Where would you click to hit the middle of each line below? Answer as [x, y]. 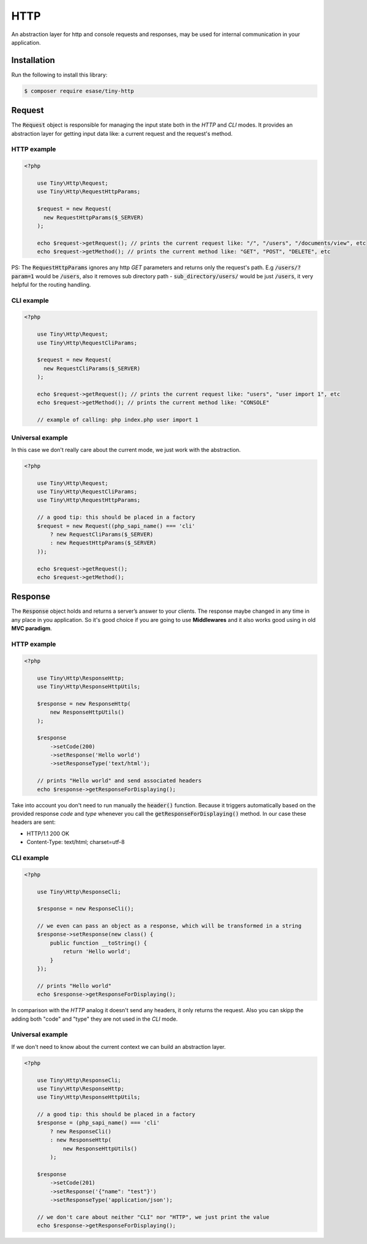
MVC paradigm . [32, 628]
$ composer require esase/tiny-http [79, 91]
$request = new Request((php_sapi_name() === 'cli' [116, 526]
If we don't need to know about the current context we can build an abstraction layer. [119, 1046]
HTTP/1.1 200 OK [48, 833]
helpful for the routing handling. [51, 284]
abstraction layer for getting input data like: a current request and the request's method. [122, 133]
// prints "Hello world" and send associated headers [119, 781]
